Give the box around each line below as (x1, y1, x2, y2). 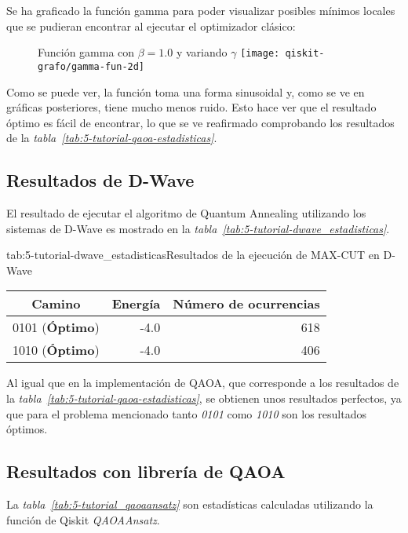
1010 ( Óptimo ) (13, 341, 100, 360)
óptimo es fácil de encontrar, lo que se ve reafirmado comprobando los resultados (6, 114, 395, 130)
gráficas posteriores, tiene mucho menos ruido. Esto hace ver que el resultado (6, 99, 377, 115)
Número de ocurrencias (173, 294, 320, 313)
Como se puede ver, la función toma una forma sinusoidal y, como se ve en (6, 83, 365, 100)
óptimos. (6, 421, 48, 437)
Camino (31, 294, 81, 313)
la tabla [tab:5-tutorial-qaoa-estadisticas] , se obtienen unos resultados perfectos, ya (6, 390, 402, 407)
